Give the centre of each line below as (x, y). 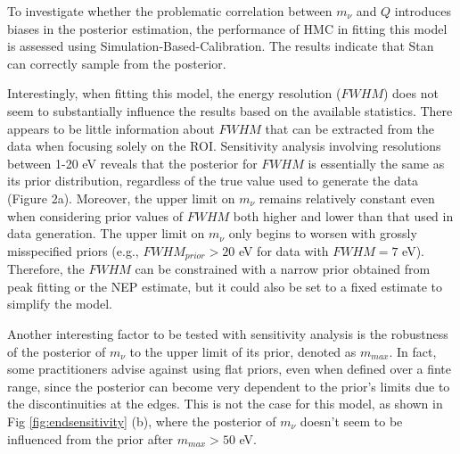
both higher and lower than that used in (343, 215)
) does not (411, 93)
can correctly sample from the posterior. (117, 63)
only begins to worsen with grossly (323, 233)
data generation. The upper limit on (106, 233)
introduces (423, 11)
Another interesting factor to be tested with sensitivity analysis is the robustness (228, 333)
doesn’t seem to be (351, 421)
